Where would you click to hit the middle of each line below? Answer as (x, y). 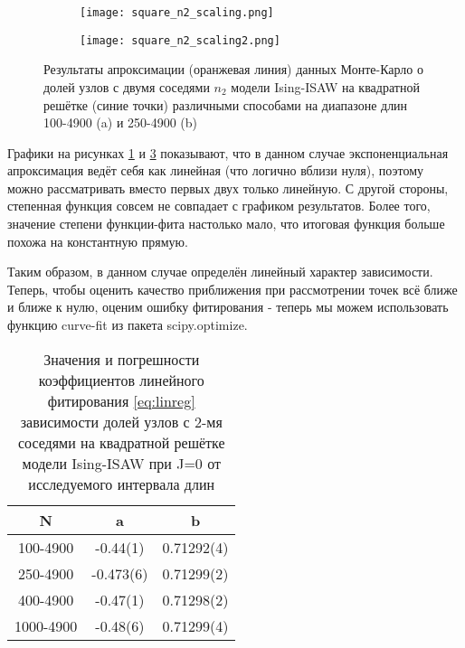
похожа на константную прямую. (98, 241)
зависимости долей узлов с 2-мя (121, 421)
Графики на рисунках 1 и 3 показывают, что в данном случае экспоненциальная (228, 152)
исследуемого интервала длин (122, 484)
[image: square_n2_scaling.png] (177, 13)
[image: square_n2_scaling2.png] (180, 40)
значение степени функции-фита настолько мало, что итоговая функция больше (226, 224)
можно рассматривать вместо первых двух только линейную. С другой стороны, (228, 188)
